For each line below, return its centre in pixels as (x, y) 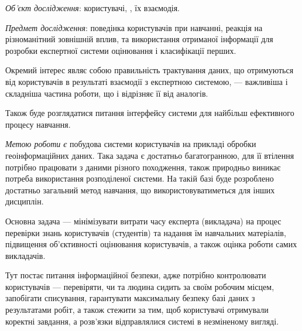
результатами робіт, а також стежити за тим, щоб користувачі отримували (137, 310)
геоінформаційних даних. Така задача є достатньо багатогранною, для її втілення (150, 155)
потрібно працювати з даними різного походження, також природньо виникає (143, 167)
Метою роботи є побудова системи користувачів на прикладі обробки (131, 144)
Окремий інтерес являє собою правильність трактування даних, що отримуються (150, 70)
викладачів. (25, 255)
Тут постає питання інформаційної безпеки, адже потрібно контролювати (136, 275)
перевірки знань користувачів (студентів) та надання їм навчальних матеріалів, (146, 232)
